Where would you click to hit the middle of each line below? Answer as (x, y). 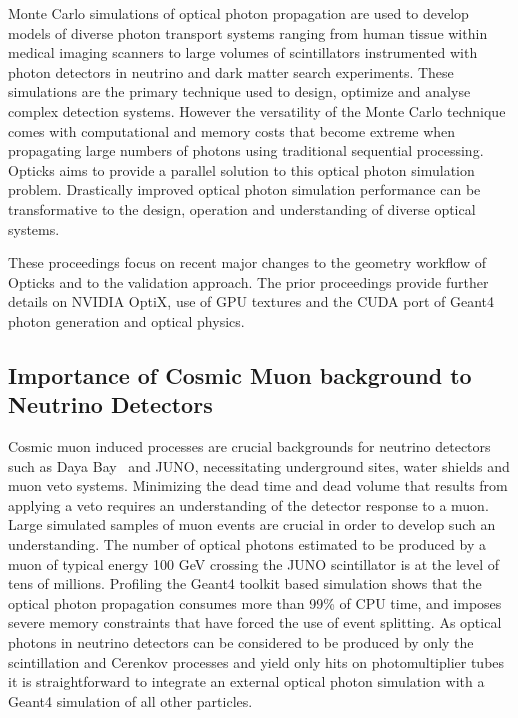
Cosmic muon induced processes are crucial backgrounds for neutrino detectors (249, 446)
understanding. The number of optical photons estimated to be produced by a (247, 544)
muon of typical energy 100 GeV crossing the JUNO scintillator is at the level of (254, 563)
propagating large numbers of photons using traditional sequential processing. (246, 150)
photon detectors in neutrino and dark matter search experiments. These (231, 71)
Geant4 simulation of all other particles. (130, 700)
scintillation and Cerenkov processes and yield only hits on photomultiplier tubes (256, 661)
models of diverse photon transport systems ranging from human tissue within (248, 32)
